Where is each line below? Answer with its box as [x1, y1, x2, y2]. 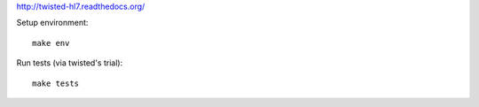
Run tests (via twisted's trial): [16, 57, 123, 68]
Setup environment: [16, 18, 89, 28]
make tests [32, 78, 80, 88]
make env [32, 38, 70, 48]
